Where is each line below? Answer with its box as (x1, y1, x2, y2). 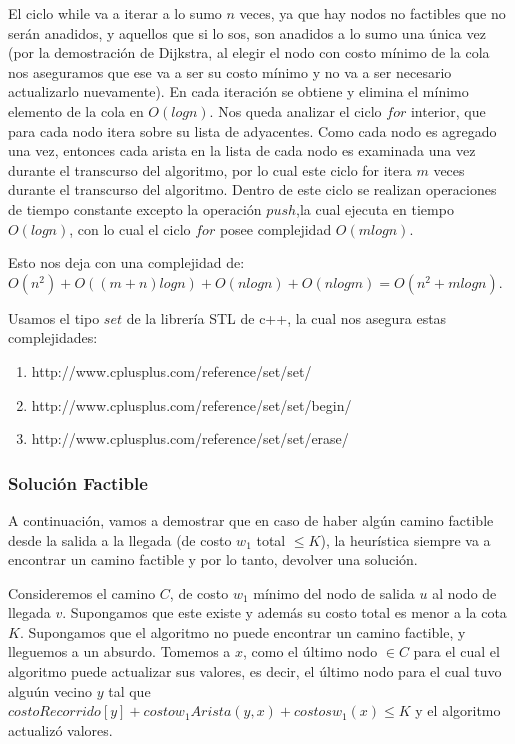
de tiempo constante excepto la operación (8, 198, 262, 219)
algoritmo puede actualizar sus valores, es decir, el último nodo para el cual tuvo (8, 661, 502, 682)
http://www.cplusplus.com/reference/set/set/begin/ (31, 394, 352, 415)
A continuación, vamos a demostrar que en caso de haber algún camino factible (8, 509, 494, 530)
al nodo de (432, 582, 497, 603)
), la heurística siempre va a (320, 529, 491, 550)
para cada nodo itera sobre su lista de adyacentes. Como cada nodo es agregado (8, 120, 497, 141)
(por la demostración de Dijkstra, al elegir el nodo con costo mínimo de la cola (8, 42, 490, 63)
